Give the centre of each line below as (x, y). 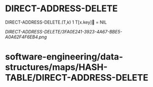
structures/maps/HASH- (56, 67)
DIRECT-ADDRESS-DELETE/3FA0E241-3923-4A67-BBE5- (64, 31)
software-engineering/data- (64, 57)
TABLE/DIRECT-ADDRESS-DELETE (77, 78)
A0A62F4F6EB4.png (26, 37)
